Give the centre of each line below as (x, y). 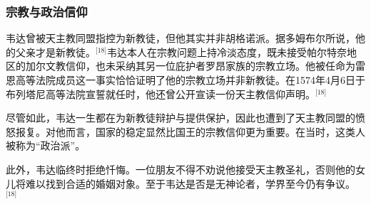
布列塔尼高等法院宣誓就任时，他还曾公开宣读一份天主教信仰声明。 (161, 93)
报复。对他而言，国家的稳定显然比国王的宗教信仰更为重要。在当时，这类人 (190, 131)
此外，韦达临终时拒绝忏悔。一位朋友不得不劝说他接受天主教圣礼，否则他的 (181, 169)
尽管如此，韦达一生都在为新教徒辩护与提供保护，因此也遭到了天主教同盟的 (181, 118)
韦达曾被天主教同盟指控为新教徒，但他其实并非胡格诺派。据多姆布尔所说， (181, 38)
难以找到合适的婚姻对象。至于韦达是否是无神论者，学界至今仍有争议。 (190, 183)
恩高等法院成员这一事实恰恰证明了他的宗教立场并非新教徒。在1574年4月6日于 (185, 80)
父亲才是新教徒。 (55, 52)
